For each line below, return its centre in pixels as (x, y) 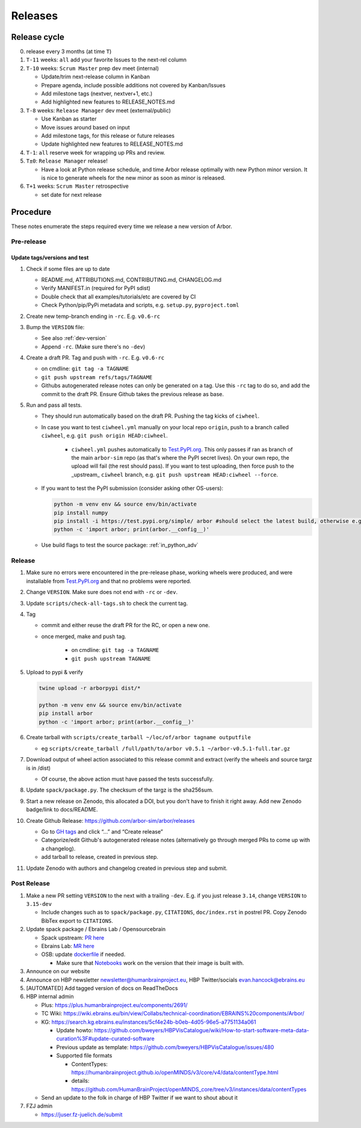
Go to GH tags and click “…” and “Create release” (102, 832)
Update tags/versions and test (50, 258)
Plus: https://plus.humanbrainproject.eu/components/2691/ (114, 1005)
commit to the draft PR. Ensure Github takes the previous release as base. (133, 394)
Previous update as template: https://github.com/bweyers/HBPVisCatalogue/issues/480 (165, 1047)
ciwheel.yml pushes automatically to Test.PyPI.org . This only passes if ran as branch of (182, 449)
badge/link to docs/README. (62, 810)
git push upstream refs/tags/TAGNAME (97, 377)
